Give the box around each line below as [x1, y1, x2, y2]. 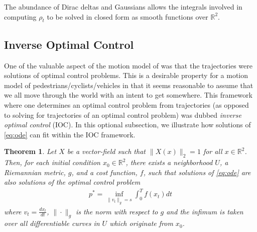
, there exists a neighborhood [125, 157, 213, 168]
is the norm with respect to [75, 206, 158, 216]
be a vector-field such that [67, 146, 146, 157]
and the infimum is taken [166, 206, 243, 216]
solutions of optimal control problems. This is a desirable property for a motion [4, 70, 248, 81]
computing [4, 11, 37, 22]
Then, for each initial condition [4, 157, 100, 168]
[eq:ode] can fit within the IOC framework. [4, 129, 136, 139]
